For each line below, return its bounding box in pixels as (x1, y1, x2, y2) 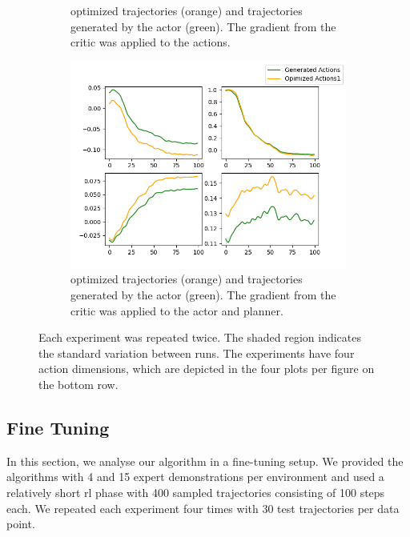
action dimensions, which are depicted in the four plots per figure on (38, 360, 375, 377)
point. (6, 515, 35, 532)
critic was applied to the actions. (70, 34, 231, 50)
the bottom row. (38, 375, 119, 392)
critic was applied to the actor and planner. (70, 302, 283, 319)
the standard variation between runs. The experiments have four (38, 344, 355, 361)
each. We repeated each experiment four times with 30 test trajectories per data (6, 499, 400, 516)
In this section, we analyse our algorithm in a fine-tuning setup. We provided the (6, 452, 404, 469)
